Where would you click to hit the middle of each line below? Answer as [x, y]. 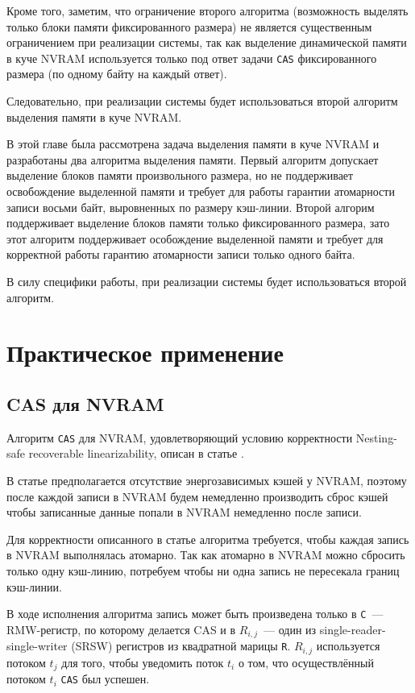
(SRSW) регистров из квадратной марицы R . [181, 646]
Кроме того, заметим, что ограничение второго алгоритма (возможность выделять [207, 10]
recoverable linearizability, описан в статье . [136, 453]
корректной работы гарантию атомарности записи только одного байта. [181, 254]
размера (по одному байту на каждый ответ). [117, 74]
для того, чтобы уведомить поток [143, 662]
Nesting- [376, 437]
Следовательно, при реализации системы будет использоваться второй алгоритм [202, 101]
